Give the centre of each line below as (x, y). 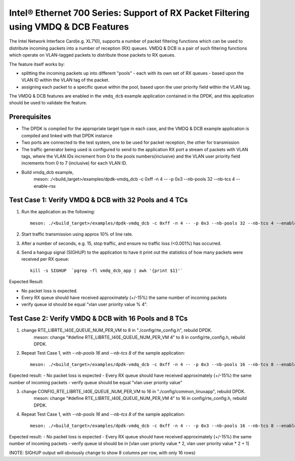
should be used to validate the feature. (48, 103)
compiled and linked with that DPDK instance (67, 135)
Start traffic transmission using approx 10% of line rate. (77, 234)
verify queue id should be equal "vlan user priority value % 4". (84, 304)
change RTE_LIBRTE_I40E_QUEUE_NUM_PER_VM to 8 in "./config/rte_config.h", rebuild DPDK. (117, 330)
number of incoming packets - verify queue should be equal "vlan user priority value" (96, 382)
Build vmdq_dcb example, (47, 172)
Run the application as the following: (58, 212)
